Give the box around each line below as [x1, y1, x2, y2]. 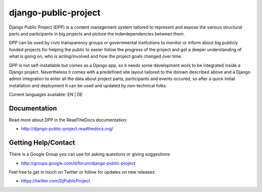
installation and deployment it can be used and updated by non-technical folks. [9, 82, 167, 88]
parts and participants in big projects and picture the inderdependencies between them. [9, 31, 185, 36]
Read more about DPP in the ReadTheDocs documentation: [9, 117, 128, 123]
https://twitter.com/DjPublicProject [21, 178, 91, 184]
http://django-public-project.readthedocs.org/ [21, 126, 114, 132]
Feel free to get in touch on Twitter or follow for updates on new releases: [9, 169, 156, 175]
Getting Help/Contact [9, 139, 75, 147]
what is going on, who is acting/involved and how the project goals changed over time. [9, 53, 182, 59]
